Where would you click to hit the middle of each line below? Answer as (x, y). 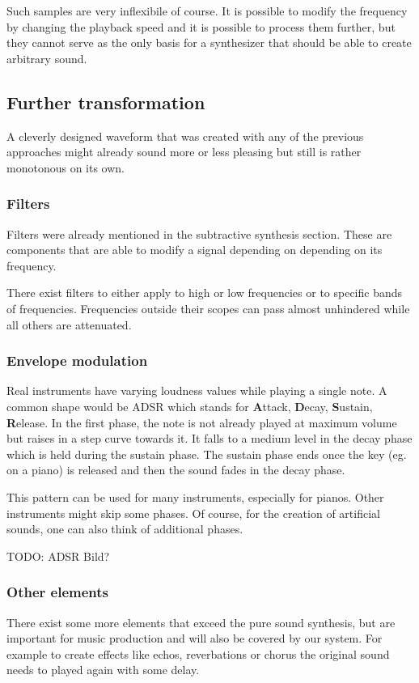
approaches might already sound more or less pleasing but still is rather (184, 152)
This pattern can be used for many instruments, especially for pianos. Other (195, 496)
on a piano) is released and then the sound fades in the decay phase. (176, 470)
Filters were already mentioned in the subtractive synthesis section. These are (199, 233)
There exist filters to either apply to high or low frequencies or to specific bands (205, 293)
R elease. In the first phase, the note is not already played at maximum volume (202, 422)
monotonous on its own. (66, 167)
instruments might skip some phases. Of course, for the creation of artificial (193, 513)
